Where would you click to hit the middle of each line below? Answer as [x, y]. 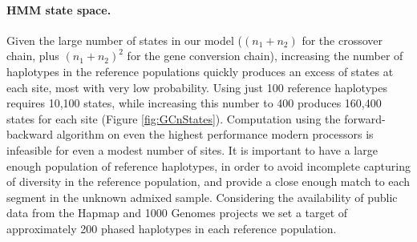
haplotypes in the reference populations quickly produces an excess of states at [200, 71]
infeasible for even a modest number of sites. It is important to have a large [192, 149]
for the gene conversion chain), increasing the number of [265, 56]
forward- [365, 118]
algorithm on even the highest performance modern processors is [215, 134]
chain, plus [33, 56]
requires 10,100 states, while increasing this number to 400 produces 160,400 [194, 103]
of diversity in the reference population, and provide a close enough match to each [208, 181]
